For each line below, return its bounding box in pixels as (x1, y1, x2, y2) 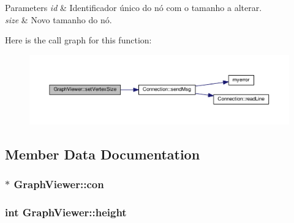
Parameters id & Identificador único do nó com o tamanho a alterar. (5, 1, 262, 13)
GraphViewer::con (13, 176, 104, 191)
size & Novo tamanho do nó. (5, 13, 112, 26)
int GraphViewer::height (5, 204, 127, 219)
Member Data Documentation (5, 144, 200, 163)
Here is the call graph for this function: (5, 34, 152, 46)
